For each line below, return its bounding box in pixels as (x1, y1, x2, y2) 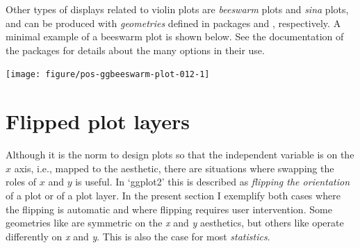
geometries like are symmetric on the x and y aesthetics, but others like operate (6, 215, 344, 230)
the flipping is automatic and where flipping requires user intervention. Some (6, 201, 332, 216)
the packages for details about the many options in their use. (6, 42, 265, 57)
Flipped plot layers (6, 107, 190, 135)
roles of (6, 174, 37, 189)
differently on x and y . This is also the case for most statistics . (6, 229, 270, 243)
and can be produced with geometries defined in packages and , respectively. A (6, 15, 341, 30)
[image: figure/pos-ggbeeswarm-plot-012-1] (6, 69, 210, 80)
